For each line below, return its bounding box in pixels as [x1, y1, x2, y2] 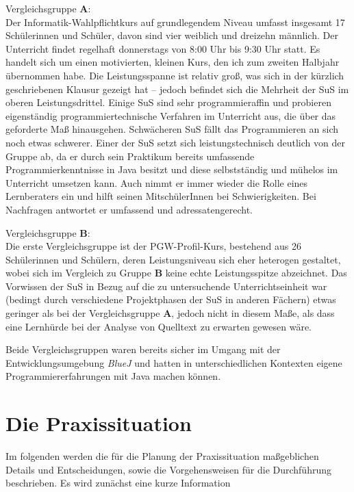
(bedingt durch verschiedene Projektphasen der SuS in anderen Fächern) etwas [5, 292, 336, 307]
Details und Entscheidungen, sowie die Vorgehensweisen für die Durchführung [5, 462, 331, 476]
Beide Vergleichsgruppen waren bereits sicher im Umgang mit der [5, 342, 281, 357]
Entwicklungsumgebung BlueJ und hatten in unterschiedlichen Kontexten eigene [5, 355, 342, 370]
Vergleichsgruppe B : [5, 225, 90, 239]
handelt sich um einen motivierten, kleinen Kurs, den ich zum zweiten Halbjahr [5, 55, 340, 69]
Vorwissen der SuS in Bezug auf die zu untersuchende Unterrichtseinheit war [5, 279, 327, 293]
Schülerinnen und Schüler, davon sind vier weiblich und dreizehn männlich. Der [5, 28, 338, 42]
